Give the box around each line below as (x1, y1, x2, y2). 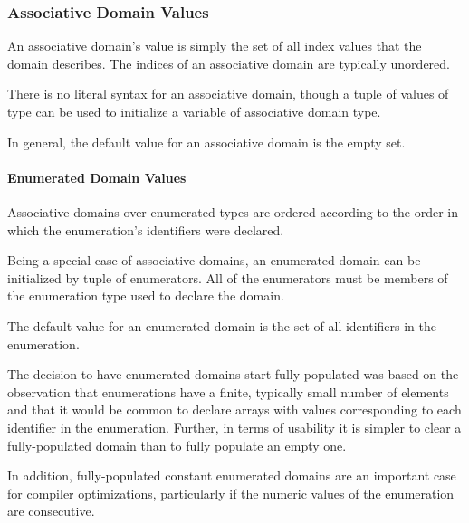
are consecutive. (7, 501, 95, 520)
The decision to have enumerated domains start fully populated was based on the (7, 365, 459, 384)
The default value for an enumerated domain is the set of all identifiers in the (7, 316, 437, 335)
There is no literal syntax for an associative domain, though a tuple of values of (7, 84, 449, 103)
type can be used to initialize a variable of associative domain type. (7, 102, 381, 120)
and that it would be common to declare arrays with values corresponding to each (7, 400, 462, 419)
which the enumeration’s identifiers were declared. (7, 220, 284, 239)
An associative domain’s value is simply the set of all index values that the (7, 36, 422, 55)
